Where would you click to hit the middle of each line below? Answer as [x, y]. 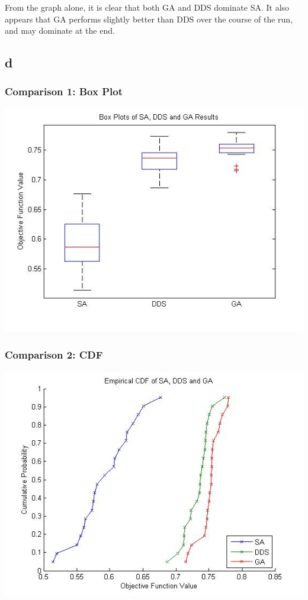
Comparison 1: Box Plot [64, 91]
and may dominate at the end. [60, 30]
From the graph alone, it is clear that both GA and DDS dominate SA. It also [147, 7]
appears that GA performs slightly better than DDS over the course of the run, [149, 19]
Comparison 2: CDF [54, 355]
